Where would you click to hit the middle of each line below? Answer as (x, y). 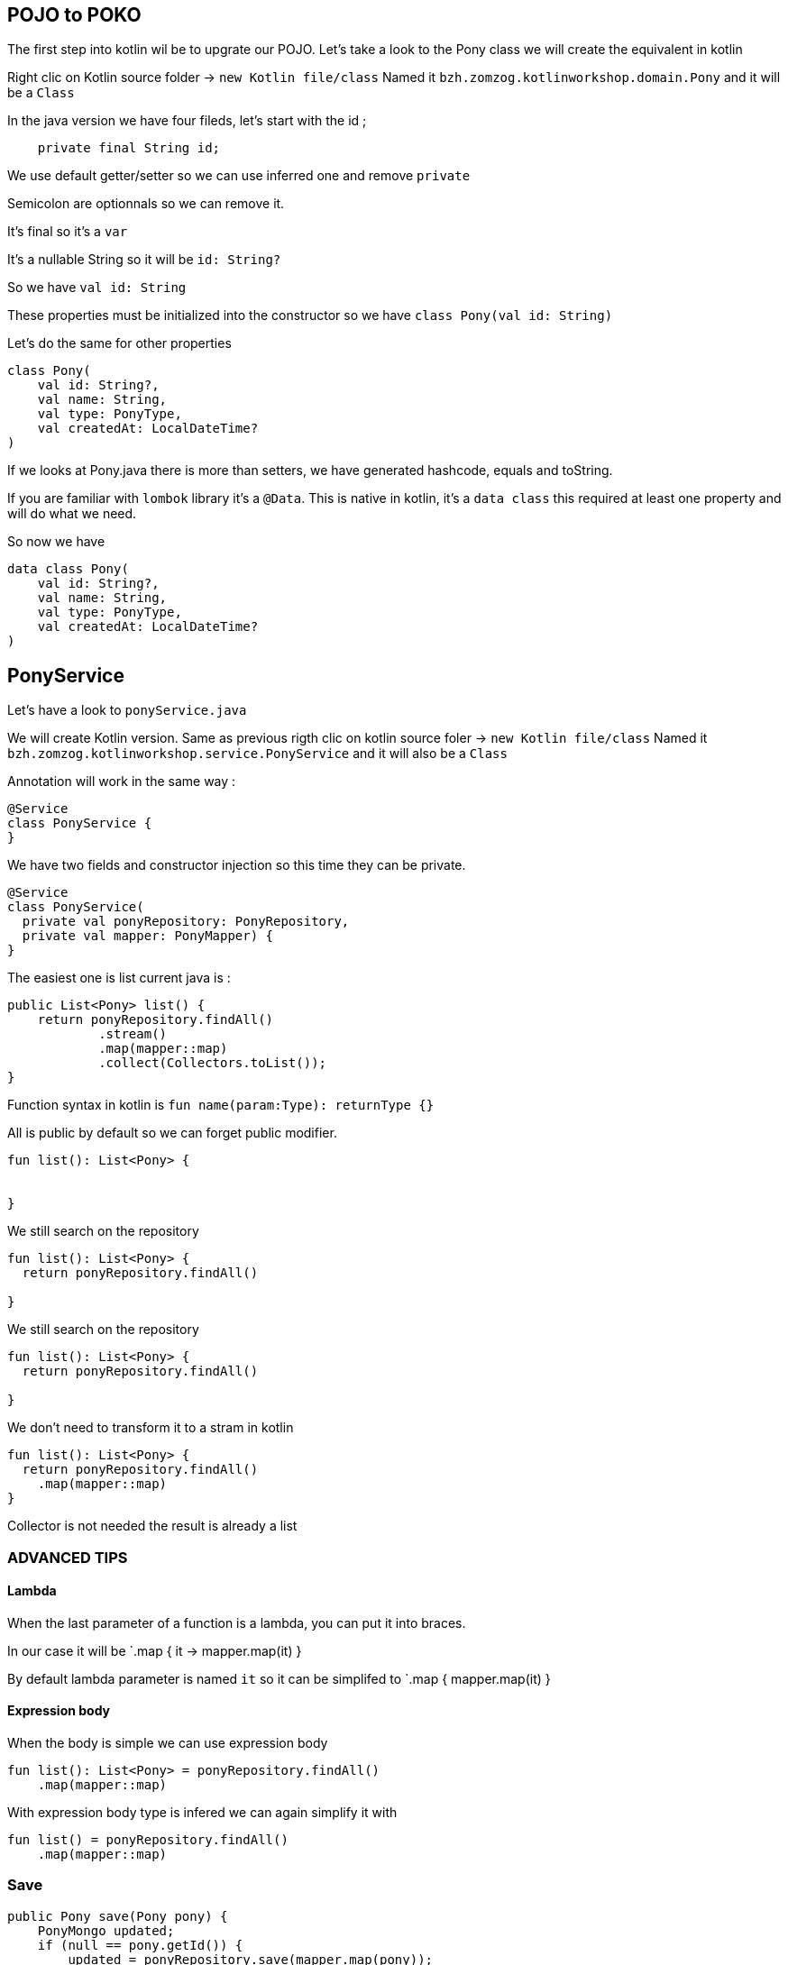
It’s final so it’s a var (68, 232)
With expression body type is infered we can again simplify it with (202, 1813)
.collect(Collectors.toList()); (213, 1063)
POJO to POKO (74, 15)
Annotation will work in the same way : (122, 781)
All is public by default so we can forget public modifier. (172, 1133)
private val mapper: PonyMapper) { (148, 936)
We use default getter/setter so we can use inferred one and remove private (239, 176)
